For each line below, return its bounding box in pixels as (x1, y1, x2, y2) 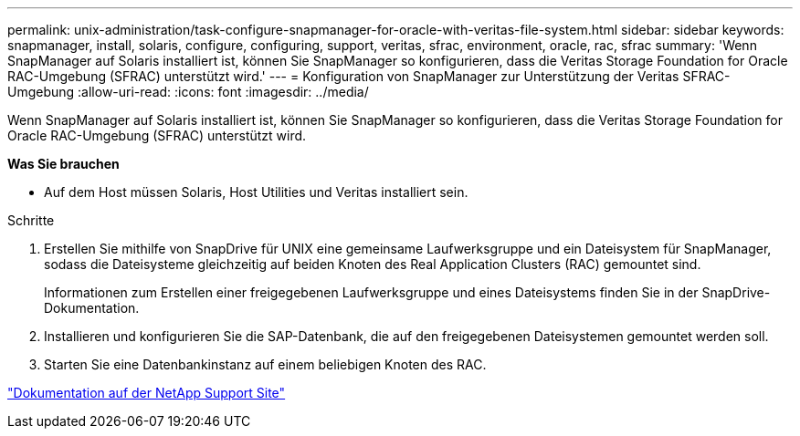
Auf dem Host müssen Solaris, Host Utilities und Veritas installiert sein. (44, 184, 468, 200)
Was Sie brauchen (7, 156, 120, 171)
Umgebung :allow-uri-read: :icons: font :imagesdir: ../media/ (7, 84, 369, 99)
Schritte (7, 213, 55, 228)
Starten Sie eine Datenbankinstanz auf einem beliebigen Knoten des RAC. (44, 357, 487, 372)
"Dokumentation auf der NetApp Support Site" (7, 385, 286, 400)
